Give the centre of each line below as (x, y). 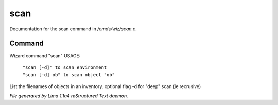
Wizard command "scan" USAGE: (45, 56)
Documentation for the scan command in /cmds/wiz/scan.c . (73, 29)
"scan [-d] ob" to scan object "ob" (69, 75)
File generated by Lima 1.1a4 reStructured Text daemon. (69, 96)
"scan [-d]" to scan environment (65, 67)
